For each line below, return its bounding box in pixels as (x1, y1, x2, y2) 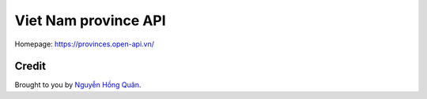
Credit (14, 60, 47, 73)
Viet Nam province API (14, 12, 166, 29)
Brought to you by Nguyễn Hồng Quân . (14, 80, 142, 90)
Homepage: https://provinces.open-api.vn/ (14, 39, 154, 49)
